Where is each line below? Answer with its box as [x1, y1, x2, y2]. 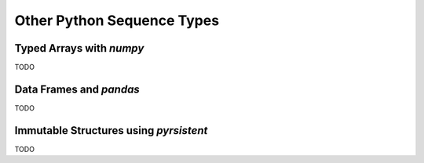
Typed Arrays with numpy [14, 42, 144, 55]
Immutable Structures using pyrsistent [14, 124, 208, 137]
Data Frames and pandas [14, 82, 141, 96]
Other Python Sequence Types [14, 12, 220, 29]
